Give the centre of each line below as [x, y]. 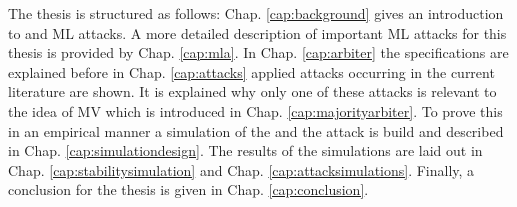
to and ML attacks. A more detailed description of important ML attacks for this [257, 32]
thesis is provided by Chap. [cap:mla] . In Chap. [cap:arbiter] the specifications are [258, 52]
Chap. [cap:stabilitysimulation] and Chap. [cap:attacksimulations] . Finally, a [241, 169]
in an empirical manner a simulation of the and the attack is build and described [256, 130]
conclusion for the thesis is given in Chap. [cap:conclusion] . [188, 189]
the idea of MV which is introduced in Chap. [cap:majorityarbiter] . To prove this [255, 110]
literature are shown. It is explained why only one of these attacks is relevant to [252, 91]
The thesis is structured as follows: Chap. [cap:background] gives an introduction [256, 13]
